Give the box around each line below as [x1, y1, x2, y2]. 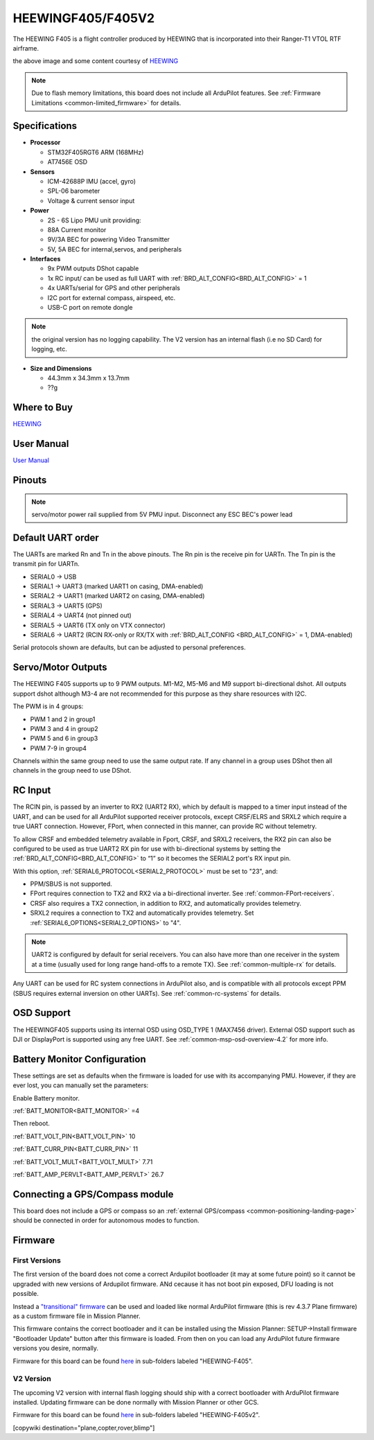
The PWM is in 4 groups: [12, 702, 84, 710]
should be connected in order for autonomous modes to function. [12, 1216, 200, 1224]
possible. [12, 1290, 39, 1298]
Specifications [12, 120, 78, 132]
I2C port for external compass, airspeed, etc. [47, 293, 176, 301]
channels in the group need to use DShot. [12, 766, 132, 775]
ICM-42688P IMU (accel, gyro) [47, 177, 136, 185]
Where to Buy [12, 402, 73, 414]
